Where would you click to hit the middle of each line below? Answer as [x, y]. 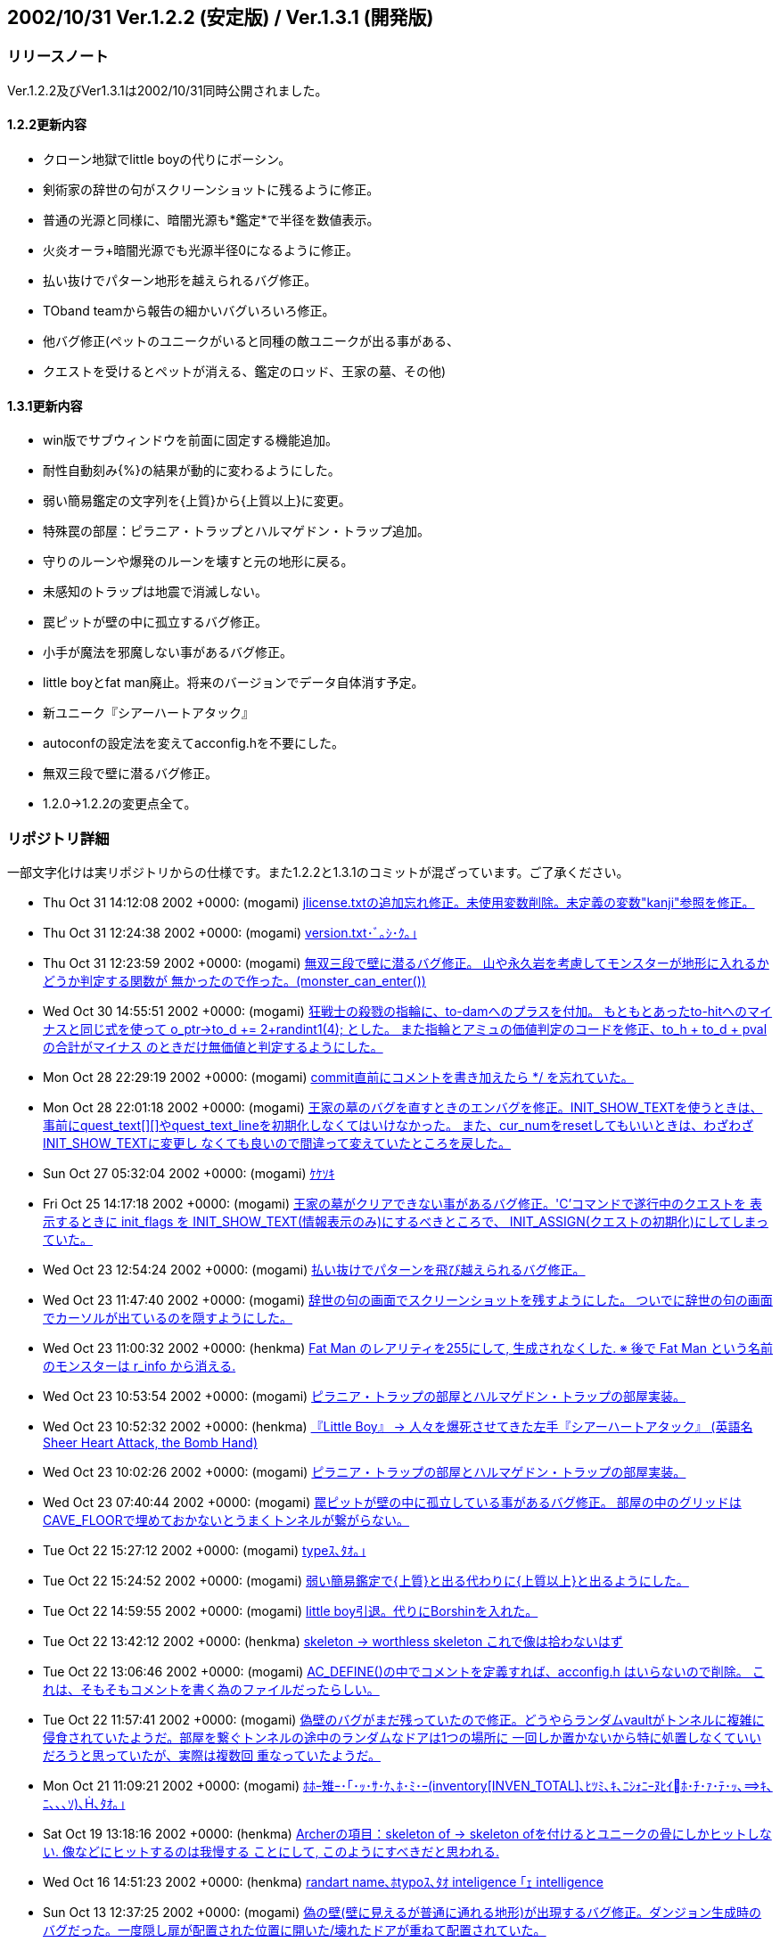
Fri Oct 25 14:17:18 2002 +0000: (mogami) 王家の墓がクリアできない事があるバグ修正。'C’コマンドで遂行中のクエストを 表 [402, 1203]
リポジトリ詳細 [58, 838]
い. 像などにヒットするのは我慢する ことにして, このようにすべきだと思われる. [271, 1851]
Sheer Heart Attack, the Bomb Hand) [150, 1442]
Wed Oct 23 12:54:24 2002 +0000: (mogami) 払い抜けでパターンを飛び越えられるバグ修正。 [314, 1269]
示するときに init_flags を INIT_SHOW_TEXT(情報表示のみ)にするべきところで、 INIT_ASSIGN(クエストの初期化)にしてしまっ [406, 1221]
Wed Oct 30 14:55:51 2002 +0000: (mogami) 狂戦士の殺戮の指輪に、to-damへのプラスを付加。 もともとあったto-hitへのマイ [408, 1011]
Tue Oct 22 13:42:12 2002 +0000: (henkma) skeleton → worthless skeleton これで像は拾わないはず [333, 1641]
